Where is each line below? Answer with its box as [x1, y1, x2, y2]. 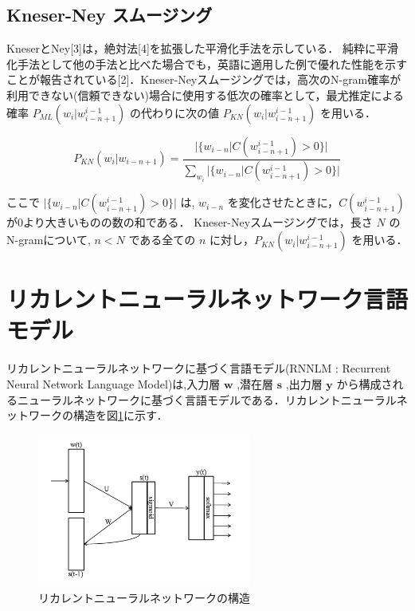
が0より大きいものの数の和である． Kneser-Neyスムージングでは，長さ [6, 214, 373, 231]
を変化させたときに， [227, 194, 339, 211]
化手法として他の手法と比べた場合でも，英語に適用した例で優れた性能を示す [6, 55, 408, 72]
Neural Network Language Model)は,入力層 [6, 375, 221, 392]
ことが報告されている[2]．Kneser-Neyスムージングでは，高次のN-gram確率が [6, 71, 401, 88]
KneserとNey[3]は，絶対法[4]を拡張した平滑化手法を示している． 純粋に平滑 [6, 40, 399, 57]
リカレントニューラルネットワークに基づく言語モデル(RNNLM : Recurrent [6, 360, 391, 376]
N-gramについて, [6, 231, 91, 248]
